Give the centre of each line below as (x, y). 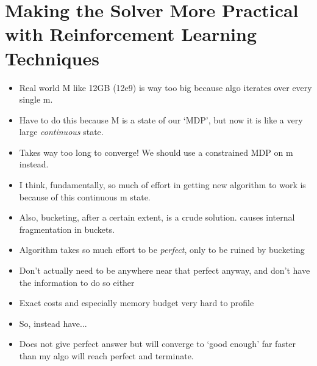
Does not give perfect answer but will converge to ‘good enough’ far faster (158, 344)
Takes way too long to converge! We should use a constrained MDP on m (156, 152)
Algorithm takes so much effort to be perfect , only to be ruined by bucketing (162, 250)
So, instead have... (53, 323)
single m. (36, 99)
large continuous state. (61, 132)
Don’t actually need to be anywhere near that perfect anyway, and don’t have (165, 270)
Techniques (52, 58)
